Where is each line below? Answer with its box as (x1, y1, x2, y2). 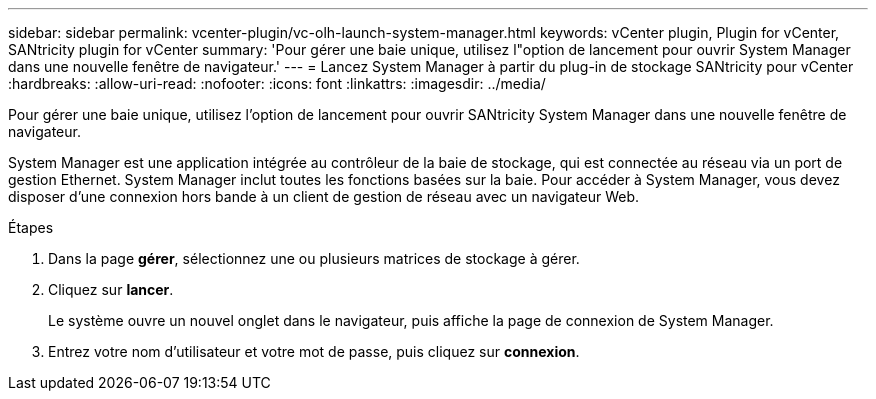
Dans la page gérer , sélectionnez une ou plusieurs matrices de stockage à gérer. (48, 250, 580, 267)
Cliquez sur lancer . (48, 281, 174, 298)
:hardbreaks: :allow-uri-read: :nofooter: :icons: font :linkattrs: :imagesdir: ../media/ (8, 75, 546, 92)
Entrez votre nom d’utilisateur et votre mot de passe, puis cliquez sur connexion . (48, 343, 580, 360)
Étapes (8, 219, 54, 236)
